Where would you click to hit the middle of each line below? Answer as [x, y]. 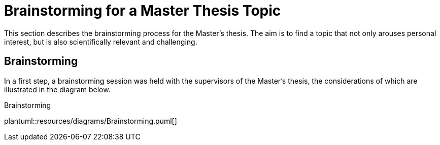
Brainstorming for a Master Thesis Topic [143, 11]
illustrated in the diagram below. [57, 89]
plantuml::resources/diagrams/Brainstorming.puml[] [91, 121]
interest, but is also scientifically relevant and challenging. [101, 42]
